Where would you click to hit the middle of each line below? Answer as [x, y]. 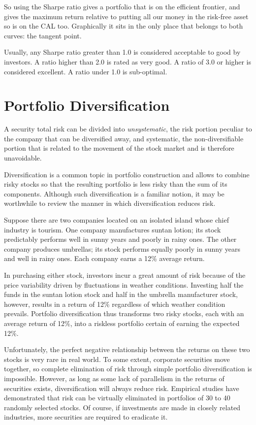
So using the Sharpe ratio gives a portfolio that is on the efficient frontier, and [122, 6]
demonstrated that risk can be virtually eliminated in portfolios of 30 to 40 [117, 398]
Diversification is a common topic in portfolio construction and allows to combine [127, 174]
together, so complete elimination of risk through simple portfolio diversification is [128, 369]
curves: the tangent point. [43, 35]
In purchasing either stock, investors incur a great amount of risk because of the [125, 275]
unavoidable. [23, 158]
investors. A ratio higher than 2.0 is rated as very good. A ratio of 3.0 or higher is [128, 61]
